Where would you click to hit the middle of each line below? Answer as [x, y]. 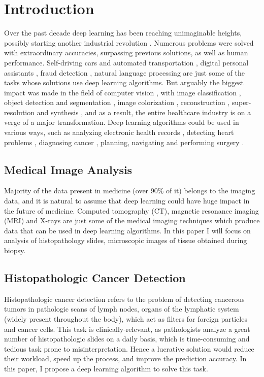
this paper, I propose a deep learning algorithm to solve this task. [106, 368]
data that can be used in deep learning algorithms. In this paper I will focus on [127, 230]
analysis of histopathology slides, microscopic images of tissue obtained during [126, 240]
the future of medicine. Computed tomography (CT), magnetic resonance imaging [131, 210]
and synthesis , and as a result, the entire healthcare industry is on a [144, 112]
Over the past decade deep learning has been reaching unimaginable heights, [123, 33]
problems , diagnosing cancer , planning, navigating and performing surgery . [124, 142]
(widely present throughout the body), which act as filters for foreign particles [126, 319]
